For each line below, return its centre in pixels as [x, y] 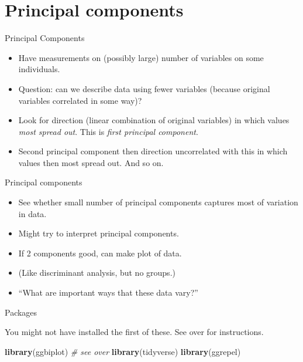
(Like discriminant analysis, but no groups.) [97, 273]
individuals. [39, 69]
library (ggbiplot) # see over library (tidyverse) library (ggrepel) [123, 351]
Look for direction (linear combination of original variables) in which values [154, 120]
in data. [32, 213]
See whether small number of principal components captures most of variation [158, 202]
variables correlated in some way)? [80, 100]
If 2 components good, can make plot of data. [100, 253]
